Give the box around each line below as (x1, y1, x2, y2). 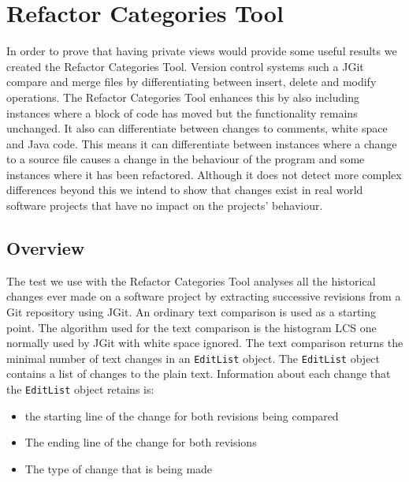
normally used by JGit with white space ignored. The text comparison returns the (6, 334, 403, 351)
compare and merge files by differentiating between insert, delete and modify (6, 73, 377, 90)
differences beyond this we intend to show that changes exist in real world (6, 181, 363, 198)
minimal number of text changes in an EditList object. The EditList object (6, 349, 381, 366)
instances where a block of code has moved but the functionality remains (6, 104, 358, 121)
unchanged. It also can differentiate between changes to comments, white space (6, 120, 388, 136)
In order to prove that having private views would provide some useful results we (6, 43, 397, 59)
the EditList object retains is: (6, 381, 154, 398)
